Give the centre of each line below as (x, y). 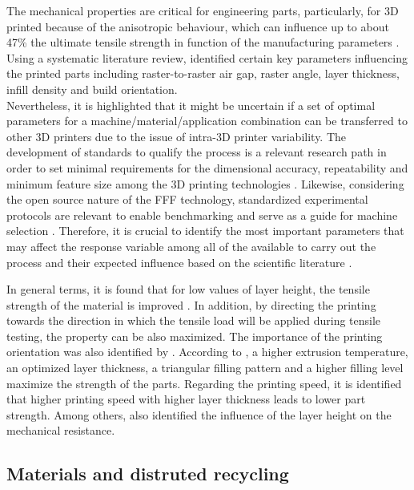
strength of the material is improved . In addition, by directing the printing (191, 304)
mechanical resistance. (61, 430)
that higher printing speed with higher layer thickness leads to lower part (186, 399)
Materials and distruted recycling (148, 474)
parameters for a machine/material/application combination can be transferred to (207, 121)
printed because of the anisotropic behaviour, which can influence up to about (198, 26)
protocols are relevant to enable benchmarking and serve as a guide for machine (202, 215)
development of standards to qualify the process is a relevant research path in (197, 152)
